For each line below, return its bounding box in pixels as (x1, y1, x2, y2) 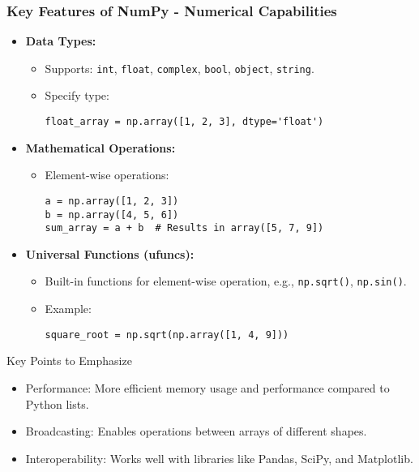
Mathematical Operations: (25, 139, 176, 156)
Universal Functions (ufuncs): (25, 245, 195, 262)
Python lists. (25, 395, 89, 412)
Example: (45, 300, 92, 317)
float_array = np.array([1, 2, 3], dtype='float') (45, 116, 324, 128)
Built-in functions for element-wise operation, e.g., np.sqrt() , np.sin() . (45, 272, 407, 290)
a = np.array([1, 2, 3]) (45, 195, 179, 207)
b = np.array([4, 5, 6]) (45, 208, 179, 221)
